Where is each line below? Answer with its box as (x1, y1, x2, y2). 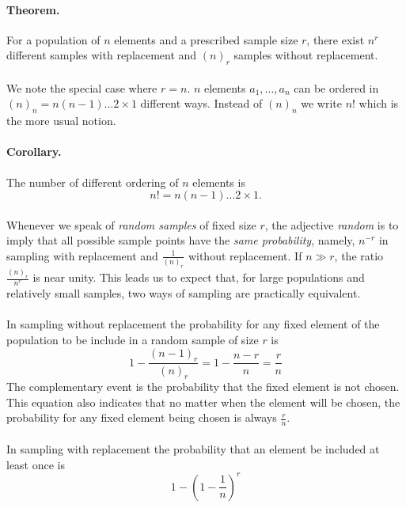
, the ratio (334, 247, 384, 263)
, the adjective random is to (264, 216, 399, 233)
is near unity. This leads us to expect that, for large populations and (32, 269, 365, 286)
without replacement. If (188, 247, 302, 263)
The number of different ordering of (6, 173, 179, 190)
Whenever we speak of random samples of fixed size (6, 216, 256, 233)
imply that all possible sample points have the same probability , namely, (6, 232, 355, 248)
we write (301, 95, 342, 112)
